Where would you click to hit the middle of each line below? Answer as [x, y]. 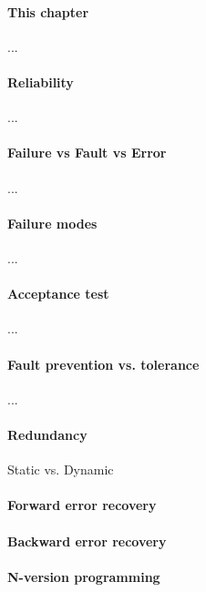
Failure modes [52, 223]
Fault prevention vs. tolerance [103, 364]
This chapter [48, 11]
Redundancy [47, 434]
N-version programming [84, 576]
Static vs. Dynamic [61, 470]
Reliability [41, 82]
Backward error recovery [87, 541]
